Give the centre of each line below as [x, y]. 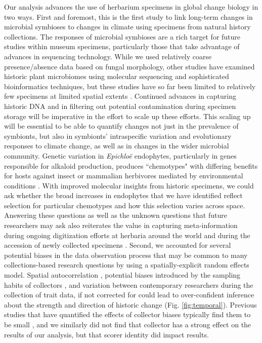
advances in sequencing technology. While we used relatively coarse [108, 56]
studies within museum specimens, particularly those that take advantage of [122, 46]
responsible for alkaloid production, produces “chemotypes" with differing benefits [131, 165]
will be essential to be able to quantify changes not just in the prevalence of [121, 126]
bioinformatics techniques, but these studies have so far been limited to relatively [130, 86]
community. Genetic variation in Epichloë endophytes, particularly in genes [120, 155]
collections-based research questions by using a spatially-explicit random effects [127, 265]
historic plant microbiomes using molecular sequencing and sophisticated [117, 76]
